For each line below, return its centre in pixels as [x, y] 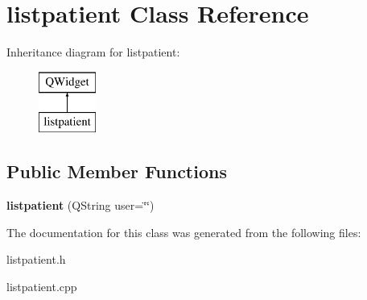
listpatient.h [36, 259]
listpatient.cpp [42, 286]
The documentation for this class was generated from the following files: [184, 232]
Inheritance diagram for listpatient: [93, 52]
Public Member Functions [117, 171]
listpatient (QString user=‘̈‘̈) [80, 205]
